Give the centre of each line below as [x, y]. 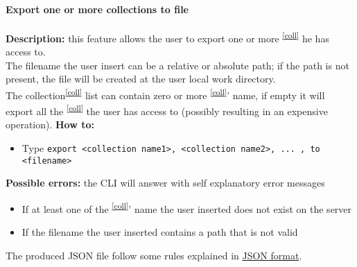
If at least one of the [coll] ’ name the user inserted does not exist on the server [187, 207]
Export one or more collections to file [97, 9]
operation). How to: [50, 124]
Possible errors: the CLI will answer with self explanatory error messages [165, 183]
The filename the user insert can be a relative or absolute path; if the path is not [177, 65]
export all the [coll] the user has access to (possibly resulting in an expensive [167, 110]
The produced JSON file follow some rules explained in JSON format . [154, 255]
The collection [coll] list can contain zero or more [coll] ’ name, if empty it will [165, 94]
